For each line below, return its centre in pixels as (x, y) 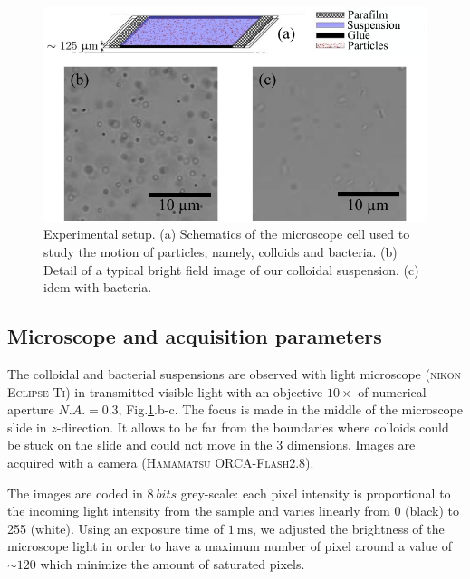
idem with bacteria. (98, 287)
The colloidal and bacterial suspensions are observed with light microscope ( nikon (235, 374)
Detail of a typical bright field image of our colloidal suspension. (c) (231, 269)
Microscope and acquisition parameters (195, 336)
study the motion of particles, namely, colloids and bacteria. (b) (221, 252)
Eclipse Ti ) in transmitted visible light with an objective (165, 391)
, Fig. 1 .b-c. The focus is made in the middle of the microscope (290, 409)
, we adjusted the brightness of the (348, 528)
